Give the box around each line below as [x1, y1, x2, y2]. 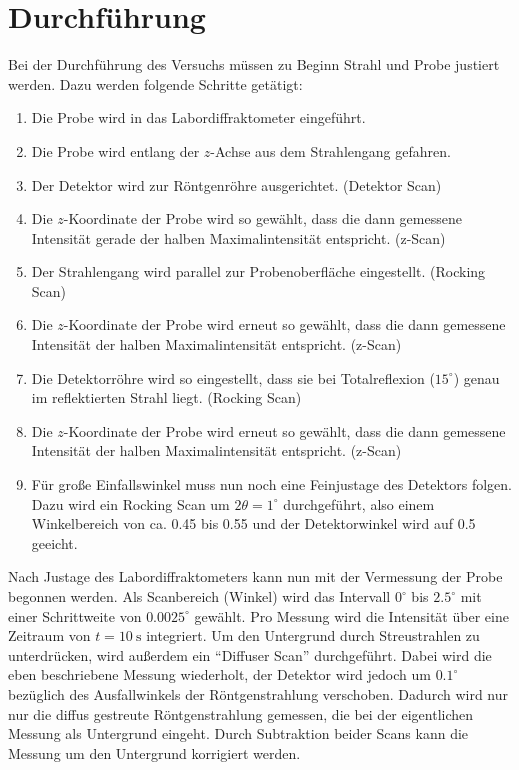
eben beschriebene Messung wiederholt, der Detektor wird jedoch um [8, 664, 431, 685]
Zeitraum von [8, 625, 91, 646]
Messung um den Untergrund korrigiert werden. [8, 742, 301, 763]
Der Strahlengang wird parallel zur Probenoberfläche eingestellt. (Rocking [31, 261, 486, 282]
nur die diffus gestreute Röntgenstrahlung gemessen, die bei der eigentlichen [8, 703, 474, 724]
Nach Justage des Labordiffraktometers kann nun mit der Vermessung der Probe [8, 566, 503, 587]
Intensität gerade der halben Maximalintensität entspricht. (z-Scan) [31, 227, 446, 248]
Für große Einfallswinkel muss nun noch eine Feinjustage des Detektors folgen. [31, 474, 512, 495]
